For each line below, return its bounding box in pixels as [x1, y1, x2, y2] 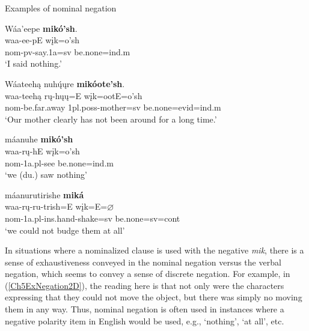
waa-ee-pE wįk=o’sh [5, 34, 79, 46]
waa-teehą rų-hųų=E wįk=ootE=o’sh [5, 89, 142, 102]
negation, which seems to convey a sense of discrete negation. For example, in [5, 267, 290, 280]
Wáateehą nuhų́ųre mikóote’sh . [5, 77, 125, 90]
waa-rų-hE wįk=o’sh [5, 144, 80, 157]
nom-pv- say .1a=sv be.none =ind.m [5, 45, 130, 58]
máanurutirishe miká [5, 188, 84, 201]
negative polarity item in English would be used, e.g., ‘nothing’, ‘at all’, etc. [5, 314, 284, 327]
